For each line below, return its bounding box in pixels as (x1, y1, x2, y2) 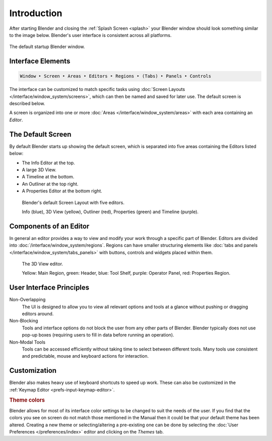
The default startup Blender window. (9, 43, 85, 50)
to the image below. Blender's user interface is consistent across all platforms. (9, 32, 172, 38)
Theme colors (9, 397, 45, 404)
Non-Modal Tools (9, 339, 45, 345)
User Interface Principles (9, 283, 90, 292)
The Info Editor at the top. (22, 160, 75, 166)
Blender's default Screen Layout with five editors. (22, 200, 124, 206)
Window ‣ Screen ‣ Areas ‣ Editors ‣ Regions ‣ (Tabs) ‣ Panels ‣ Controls (20, 73, 212, 79)
